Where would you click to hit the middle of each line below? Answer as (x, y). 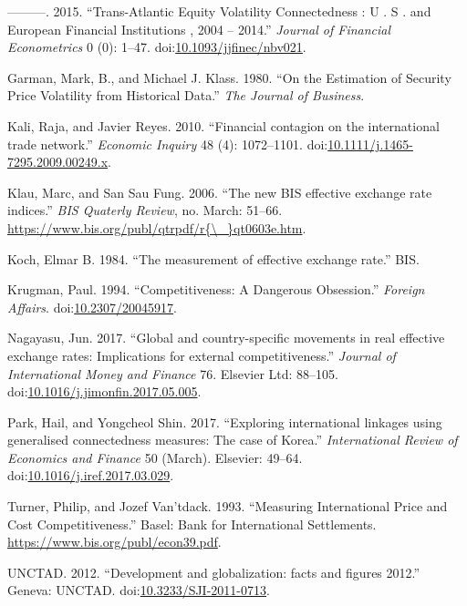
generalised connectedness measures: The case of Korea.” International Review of (233, 440)
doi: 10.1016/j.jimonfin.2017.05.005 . (104, 391)
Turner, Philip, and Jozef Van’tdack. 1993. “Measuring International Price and (228, 506)
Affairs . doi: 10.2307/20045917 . (93, 307)
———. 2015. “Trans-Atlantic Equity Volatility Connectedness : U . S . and (219, 11)
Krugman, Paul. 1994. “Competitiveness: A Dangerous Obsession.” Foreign (216, 289)
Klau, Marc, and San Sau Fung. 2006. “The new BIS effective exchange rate (220, 192)
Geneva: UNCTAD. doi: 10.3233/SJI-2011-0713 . (139, 590)
